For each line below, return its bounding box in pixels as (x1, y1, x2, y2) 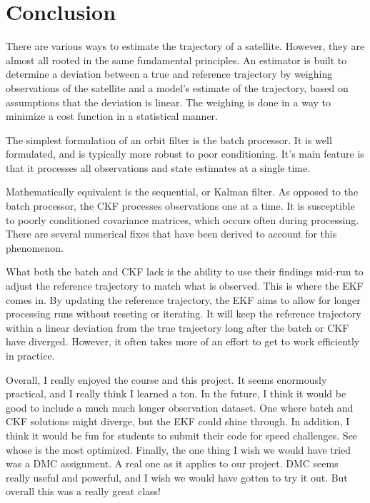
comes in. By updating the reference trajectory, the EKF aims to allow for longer (6, 292, 361, 307)
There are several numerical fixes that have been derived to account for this (6, 226, 337, 241)
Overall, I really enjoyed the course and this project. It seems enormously (6, 372, 327, 387)
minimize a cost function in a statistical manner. (6, 108, 218, 123)
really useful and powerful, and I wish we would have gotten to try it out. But (6, 469, 348, 484)
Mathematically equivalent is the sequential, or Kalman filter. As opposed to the (6, 184, 359, 199)
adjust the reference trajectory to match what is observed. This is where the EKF (6, 278, 364, 293)
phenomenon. (6, 240, 64, 255)
